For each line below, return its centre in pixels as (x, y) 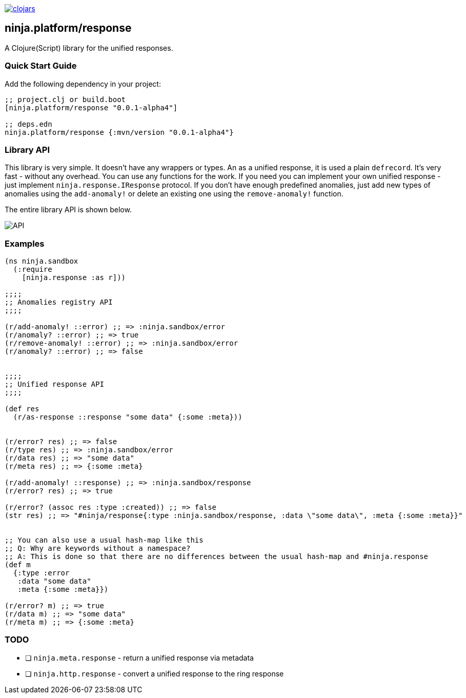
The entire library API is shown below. (68, 210)
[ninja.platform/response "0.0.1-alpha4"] (91, 107)
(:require (33, 270)
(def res (22, 409)
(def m (18, 565)
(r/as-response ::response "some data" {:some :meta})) (128, 417)
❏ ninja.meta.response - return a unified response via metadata (139, 657)
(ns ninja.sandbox (42, 261)
